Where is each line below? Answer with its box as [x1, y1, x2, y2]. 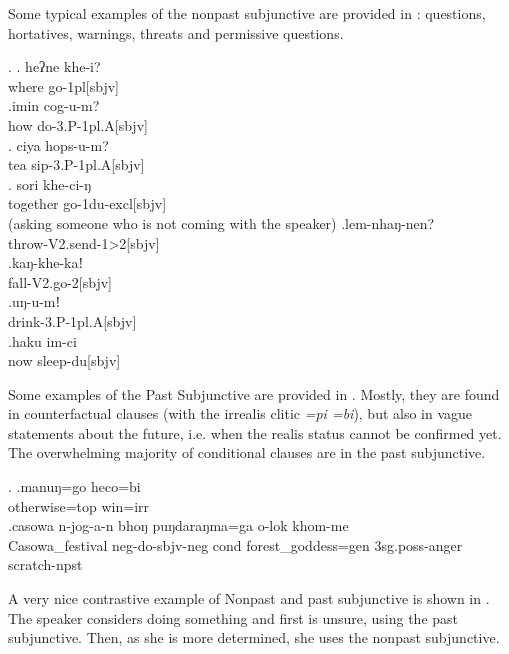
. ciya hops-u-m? [8, 134, 109, 155]
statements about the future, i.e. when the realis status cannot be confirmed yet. [8, 422, 502, 443]
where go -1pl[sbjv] [8, 75, 119, 96]
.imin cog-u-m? [8, 95, 100, 116]
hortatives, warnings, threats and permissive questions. [8, 22, 344, 43]
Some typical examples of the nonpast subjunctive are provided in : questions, [8, 3, 486, 23]
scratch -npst [8, 554, 83, 575]
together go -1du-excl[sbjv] [8, 193, 167, 214]
